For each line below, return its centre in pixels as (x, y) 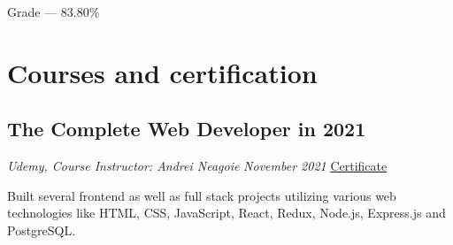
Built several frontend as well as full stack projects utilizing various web (202, 195)
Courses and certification (162, 72)
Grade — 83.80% (54, 11)
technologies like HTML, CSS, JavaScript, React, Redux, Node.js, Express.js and (226, 213)
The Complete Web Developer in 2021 (187, 129)
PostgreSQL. (42, 230)
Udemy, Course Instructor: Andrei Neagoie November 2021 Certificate (197, 166)
